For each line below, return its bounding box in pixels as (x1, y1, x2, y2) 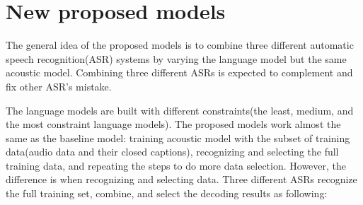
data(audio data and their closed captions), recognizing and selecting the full (6, 144, 339, 159)
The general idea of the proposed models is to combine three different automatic (6, 37, 354, 52)
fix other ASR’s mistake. (6, 78, 112, 93)
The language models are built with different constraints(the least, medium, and (6, 102, 354, 117)
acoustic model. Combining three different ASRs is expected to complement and (6, 65, 353, 80)
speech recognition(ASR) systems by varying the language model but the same (6, 51, 347, 66)
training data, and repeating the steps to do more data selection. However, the (6, 158, 347, 172)
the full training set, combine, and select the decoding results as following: (6, 186, 328, 201)
